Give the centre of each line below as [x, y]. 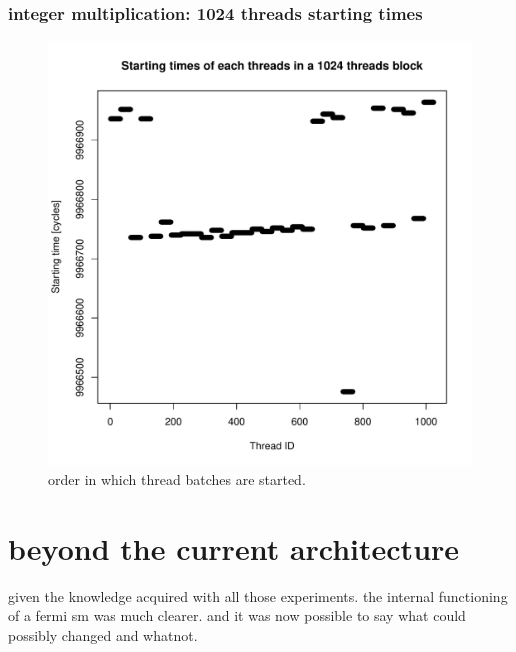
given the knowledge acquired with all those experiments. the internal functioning [258, 595]
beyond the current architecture [234, 547]
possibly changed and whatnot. [103, 634]
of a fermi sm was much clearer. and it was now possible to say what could [237, 615]
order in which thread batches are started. [177, 478]
